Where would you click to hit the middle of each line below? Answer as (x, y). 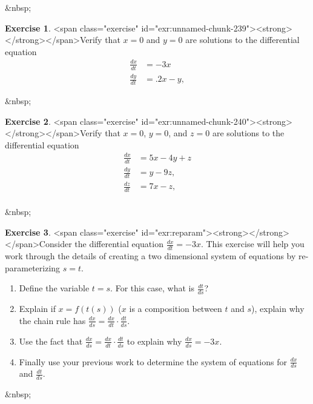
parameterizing (33, 267)
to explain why (154, 341)
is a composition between (176, 309)
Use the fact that (51, 341)
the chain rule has (52, 320)
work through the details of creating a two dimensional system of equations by (150, 256)
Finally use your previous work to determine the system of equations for (153, 361)
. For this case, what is (153, 288)
